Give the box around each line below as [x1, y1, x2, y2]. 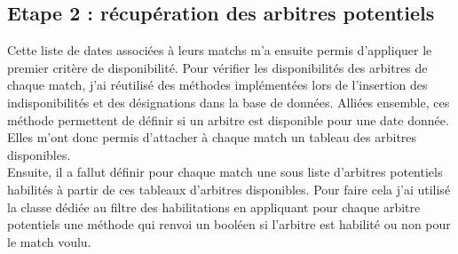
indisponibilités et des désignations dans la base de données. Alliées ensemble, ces [7, 92, 450, 111]
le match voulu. [7, 232, 91, 250]
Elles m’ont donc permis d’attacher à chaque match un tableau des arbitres [7, 128, 417, 147]
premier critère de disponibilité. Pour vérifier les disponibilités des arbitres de [7, 58, 428, 76]
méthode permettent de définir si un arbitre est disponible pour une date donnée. [7, 110, 449, 129]
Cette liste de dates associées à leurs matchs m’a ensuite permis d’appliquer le [7, 41, 432, 60]
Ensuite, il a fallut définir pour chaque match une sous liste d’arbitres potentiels [7, 163, 443, 181]
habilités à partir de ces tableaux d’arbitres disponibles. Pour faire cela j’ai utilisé [7, 179, 451, 198]
